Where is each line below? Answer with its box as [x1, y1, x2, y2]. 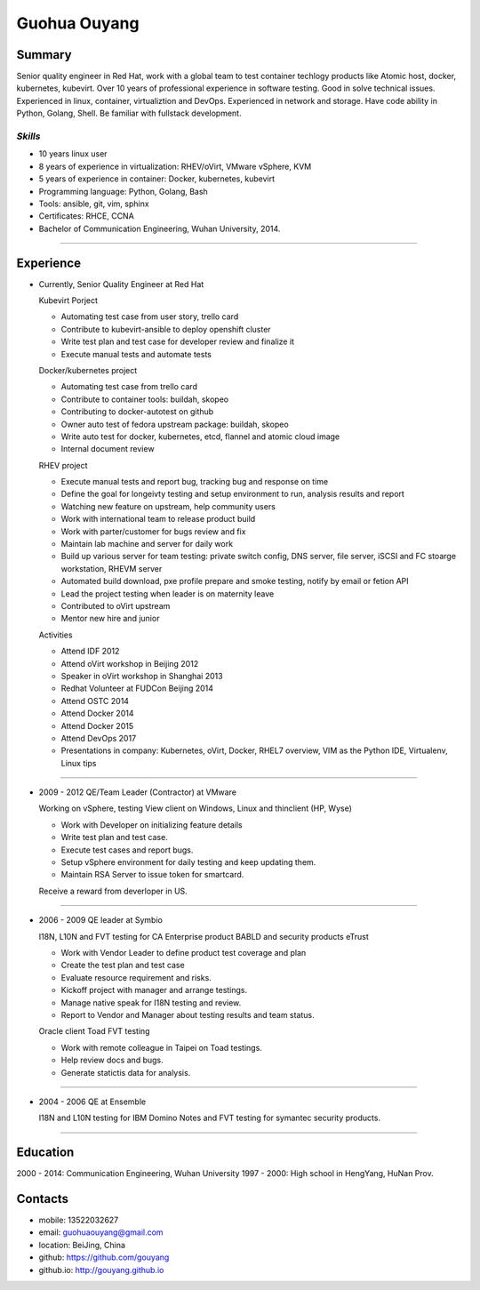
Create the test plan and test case [60, 960, 186, 971]
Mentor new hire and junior [60, 613, 160, 624]
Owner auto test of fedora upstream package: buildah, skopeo [60, 419, 289, 429]
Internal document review [60, 444, 155, 454]
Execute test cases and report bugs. [60, 845, 194, 855]
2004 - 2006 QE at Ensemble [38, 1096, 147, 1107]
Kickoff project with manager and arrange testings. [60, 985, 248, 996]
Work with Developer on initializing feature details [60, 819, 244, 830]
